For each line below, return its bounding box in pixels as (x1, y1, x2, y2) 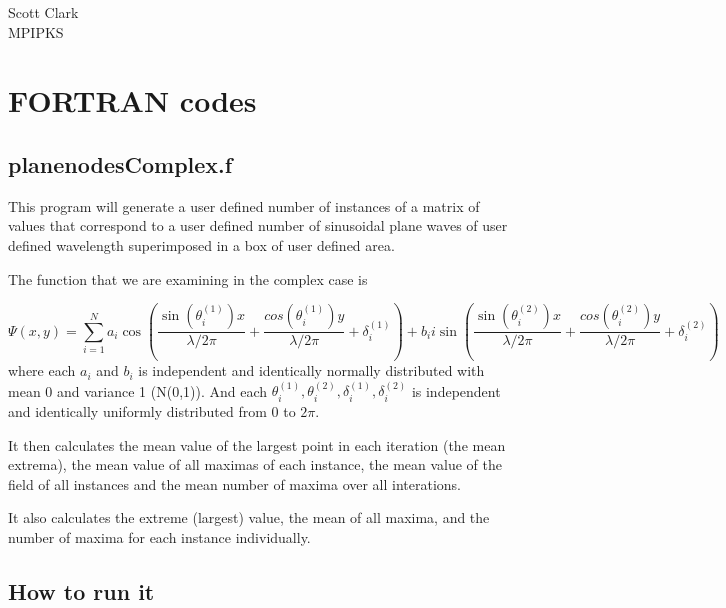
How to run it (8, 575, 155, 606)
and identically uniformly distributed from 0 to (8, 400, 296, 421)
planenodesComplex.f (8, 148, 233, 179)
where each (8, 360, 76, 381)
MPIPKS (8, 21, 64, 42)
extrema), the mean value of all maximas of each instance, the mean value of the (8, 454, 503, 475)
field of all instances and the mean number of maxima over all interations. (8, 473, 462, 494)
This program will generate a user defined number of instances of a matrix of (8, 195, 480, 216)
